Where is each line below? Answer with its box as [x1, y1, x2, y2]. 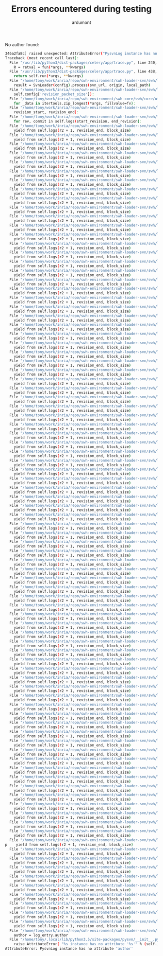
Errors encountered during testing [11, 3, 152, 15]
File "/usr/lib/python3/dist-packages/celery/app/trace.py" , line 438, [9, 69, 158, 74]
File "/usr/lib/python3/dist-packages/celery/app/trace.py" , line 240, [9, 60, 158, 65]
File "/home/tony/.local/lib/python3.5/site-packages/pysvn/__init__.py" [9, 937, 162, 942]
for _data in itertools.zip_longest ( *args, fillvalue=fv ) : [14, 101, 136, 106]
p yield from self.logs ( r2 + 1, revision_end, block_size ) [5, 842, 133, 847]
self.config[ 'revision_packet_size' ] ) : [14, 91, 95, 97]
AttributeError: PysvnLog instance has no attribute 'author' [5, 946, 133, 951]
